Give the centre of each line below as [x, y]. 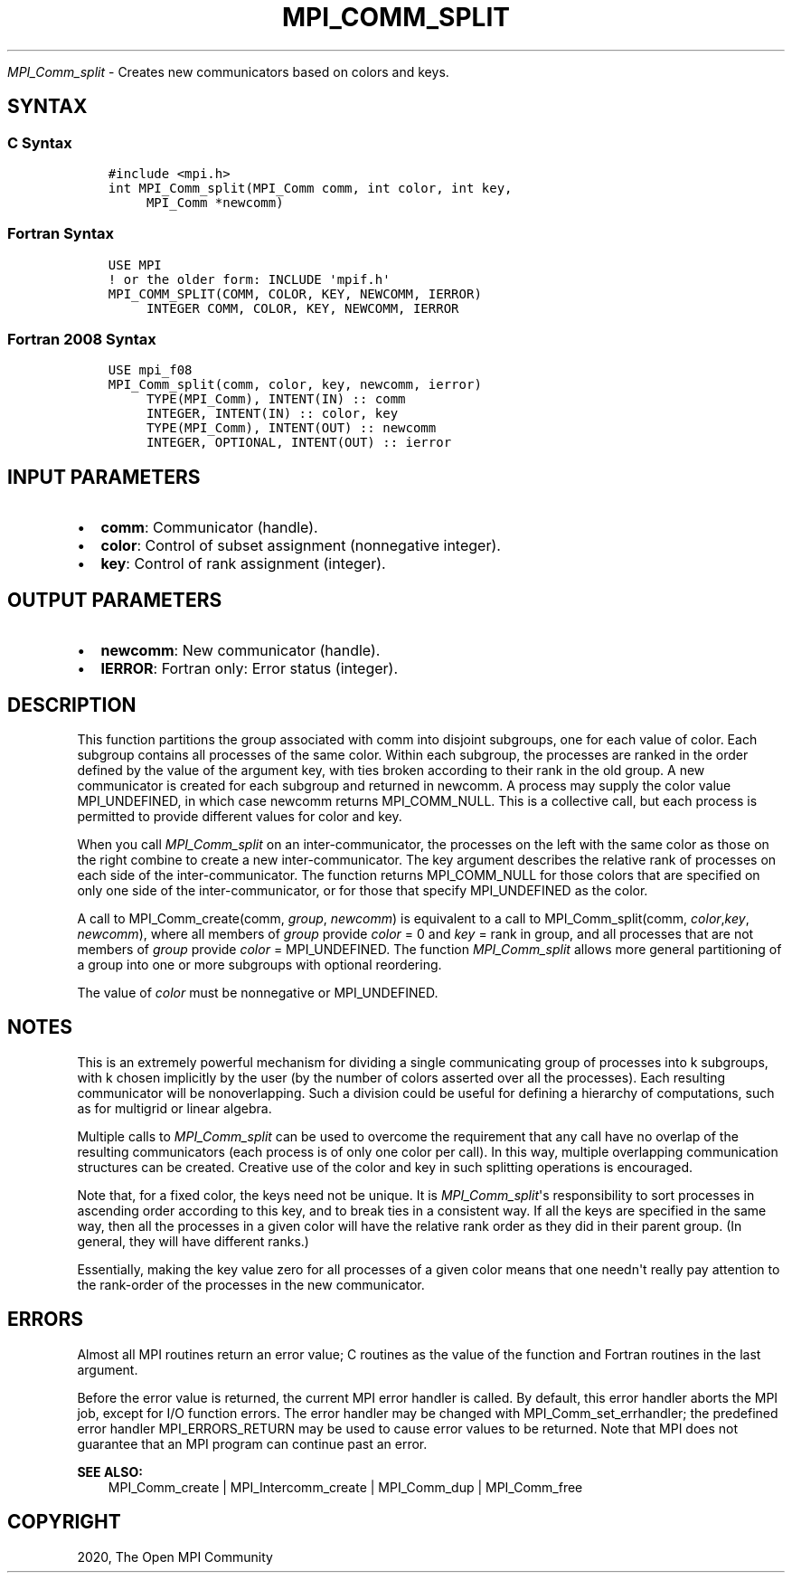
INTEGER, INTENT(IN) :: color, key [272, 414]
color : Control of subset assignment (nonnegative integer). [301, 546]
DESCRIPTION [72, 705]
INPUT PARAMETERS [104, 477]
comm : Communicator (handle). [209, 528]
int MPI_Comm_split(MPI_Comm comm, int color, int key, [310, 188]
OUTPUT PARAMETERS [115, 600]
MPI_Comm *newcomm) [215, 202]
